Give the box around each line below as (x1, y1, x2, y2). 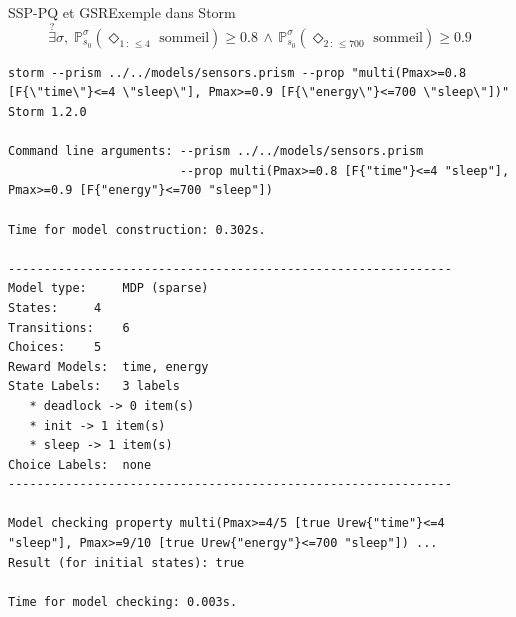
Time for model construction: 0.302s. (8, 222, 266, 237)
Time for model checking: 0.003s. (8, 594, 238, 609)
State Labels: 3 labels (8, 379, 180, 394)
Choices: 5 (8, 340, 102, 355)
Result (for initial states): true (8, 555, 245, 570)
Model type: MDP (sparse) (8, 281, 209, 296)
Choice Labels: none (8, 457, 152, 472)
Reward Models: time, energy (8, 359, 209, 374)
